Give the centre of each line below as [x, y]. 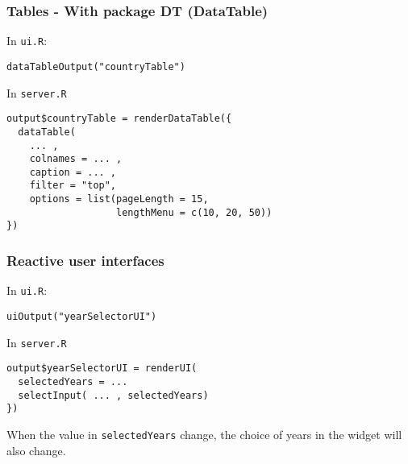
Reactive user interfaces [85, 261]
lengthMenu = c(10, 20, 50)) [194, 212]
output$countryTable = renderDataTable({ [119, 119]
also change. [36, 450]
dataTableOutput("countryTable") [96, 66]
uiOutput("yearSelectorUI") [82, 316]
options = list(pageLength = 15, [119, 199]
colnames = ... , [76, 159]
